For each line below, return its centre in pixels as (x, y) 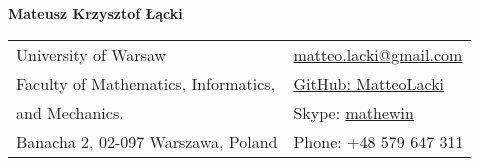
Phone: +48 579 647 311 (378, 141)
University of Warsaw (91, 54)
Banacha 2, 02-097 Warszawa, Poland (147, 141)
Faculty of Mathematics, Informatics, (146, 83)
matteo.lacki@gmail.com (378, 54)
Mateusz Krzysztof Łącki (95, 13)
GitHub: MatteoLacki (369, 83)
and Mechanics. (70, 112)
